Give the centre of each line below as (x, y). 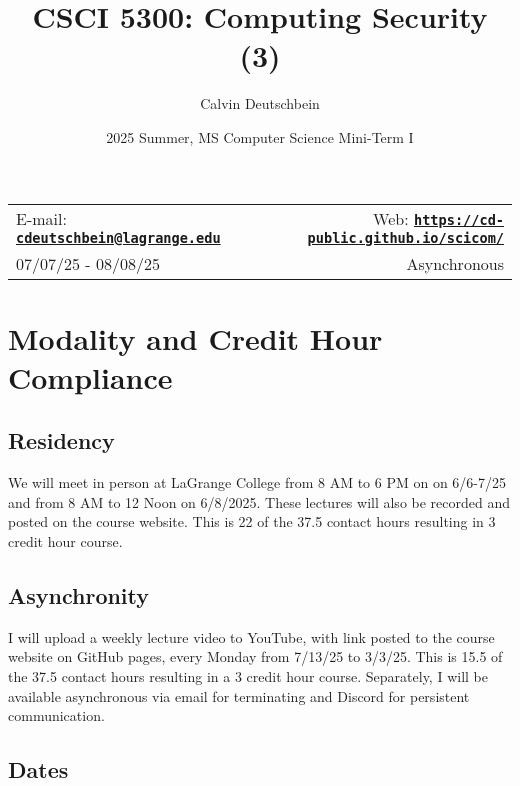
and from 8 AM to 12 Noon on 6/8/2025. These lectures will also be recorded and (259, 501)
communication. (56, 715)
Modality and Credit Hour (195, 337)
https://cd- (458, 219)
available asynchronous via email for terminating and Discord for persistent (239, 695)
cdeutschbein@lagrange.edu (118, 237)
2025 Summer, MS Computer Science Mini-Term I (260, 136)
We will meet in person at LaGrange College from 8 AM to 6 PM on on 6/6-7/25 (257, 482)
